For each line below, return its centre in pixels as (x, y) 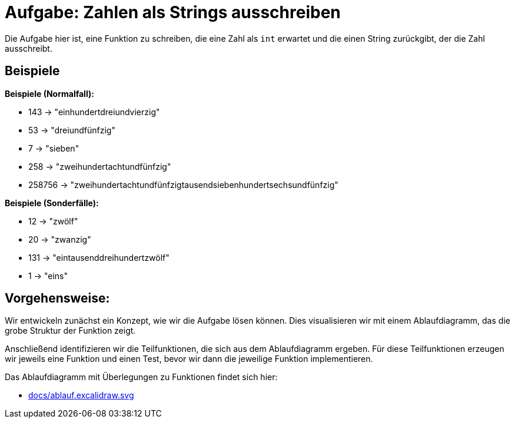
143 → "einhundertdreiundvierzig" (94, 112)
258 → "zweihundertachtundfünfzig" (100, 166)
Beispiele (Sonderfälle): (52, 203)
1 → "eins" (48, 276)
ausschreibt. (29, 48)
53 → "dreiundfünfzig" (72, 130)
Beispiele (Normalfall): (49, 93)
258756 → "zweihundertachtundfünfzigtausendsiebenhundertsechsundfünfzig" (183, 184)
